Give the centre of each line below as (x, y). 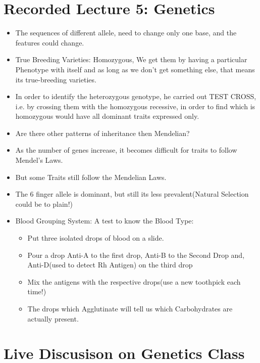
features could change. (50, 42)
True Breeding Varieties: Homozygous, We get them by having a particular (131, 59)
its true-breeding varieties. (56, 79)
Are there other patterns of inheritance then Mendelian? (102, 133)
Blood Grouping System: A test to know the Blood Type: (105, 221)
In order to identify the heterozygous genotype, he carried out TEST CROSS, (136, 96)
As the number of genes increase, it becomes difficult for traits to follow (126, 150)
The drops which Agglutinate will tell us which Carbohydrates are (130, 308)
